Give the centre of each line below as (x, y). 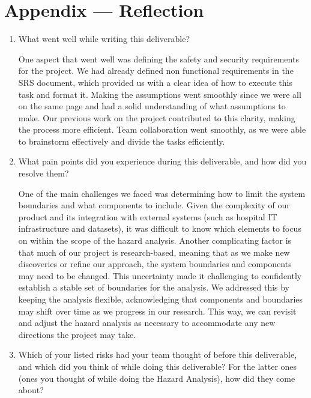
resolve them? (44, 173)
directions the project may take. (77, 334)
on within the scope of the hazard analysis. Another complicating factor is (155, 240)
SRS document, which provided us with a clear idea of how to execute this (155, 82)
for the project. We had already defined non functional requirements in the (156, 71)
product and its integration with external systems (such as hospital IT (148, 216)
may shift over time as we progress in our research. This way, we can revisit (157, 311)
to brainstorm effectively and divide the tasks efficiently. (122, 141)
